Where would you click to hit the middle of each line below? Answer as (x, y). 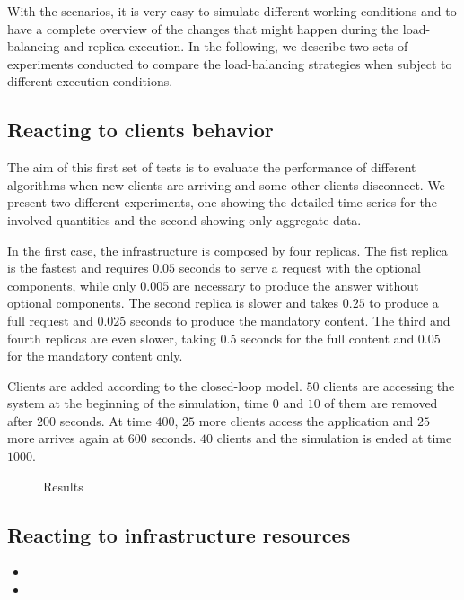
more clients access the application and (306, 420)
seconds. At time (105, 420)
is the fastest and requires (78, 268)
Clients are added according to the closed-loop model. (155, 385)
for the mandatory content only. (95, 356)
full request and (50, 320)
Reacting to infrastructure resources (179, 534)
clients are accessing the (389, 385)
